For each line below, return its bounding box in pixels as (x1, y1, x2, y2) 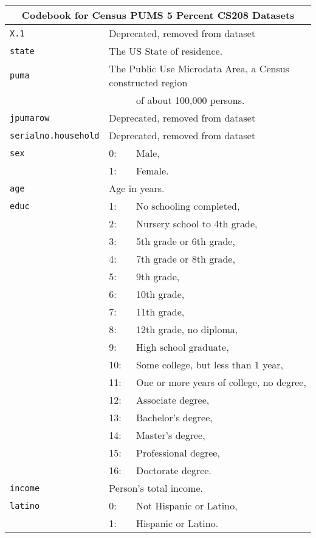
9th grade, (136, 269, 180, 283)
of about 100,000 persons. (136, 93, 245, 107)
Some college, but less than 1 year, (136, 357, 284, 371)
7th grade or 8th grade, (136, 252, 235, 266)
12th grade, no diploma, (136, 322, 238, 336)
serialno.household (10, 130, 100, 140)
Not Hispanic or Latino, (136, 498, 238, 512)
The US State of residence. (109, 44, 223, 58)
